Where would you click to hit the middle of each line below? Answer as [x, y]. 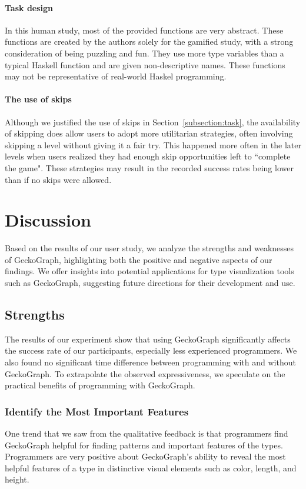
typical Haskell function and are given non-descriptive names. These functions [145, 64]
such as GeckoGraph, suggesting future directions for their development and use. [150, 283]
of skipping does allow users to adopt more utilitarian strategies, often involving [149, 133]
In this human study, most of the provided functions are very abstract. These [144, 30]
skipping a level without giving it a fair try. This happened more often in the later [153, 144]
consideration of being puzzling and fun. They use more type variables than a [144, 53]
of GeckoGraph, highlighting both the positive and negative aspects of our [139, 259]
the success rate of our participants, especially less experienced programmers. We [151, 350]
